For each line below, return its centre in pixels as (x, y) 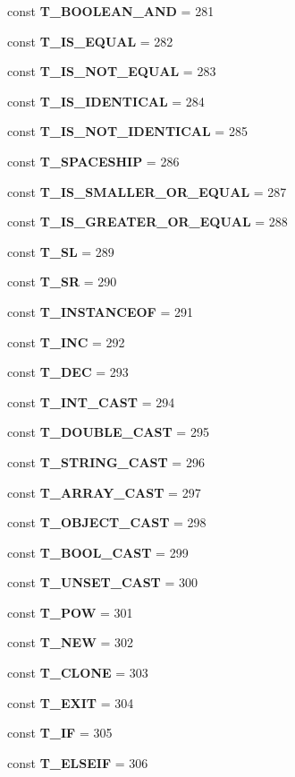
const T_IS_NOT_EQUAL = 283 (112, 71)
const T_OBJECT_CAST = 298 (107, 522)
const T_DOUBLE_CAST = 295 (108, 432)
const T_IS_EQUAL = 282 (90, 41)
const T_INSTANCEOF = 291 (100, 311)
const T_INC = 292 (66, 342)
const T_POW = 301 (70, 612)
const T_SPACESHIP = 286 (93, 161)
